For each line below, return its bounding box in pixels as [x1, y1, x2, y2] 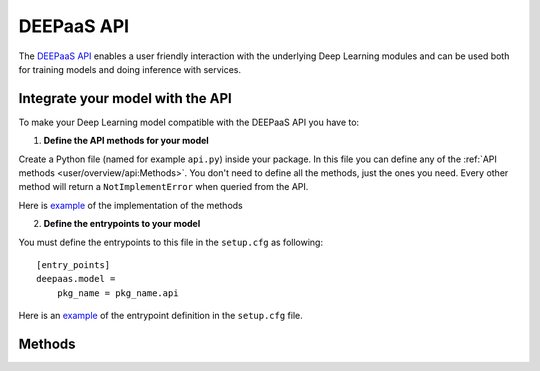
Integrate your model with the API [18, 90, 232, 107]
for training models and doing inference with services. [18, 63, 242, 75]
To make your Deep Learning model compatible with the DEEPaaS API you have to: [18, 116, 360, 128]
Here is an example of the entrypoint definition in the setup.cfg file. [18, 310, 304, 322]
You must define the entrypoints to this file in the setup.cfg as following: [18, 236, 324, 248]
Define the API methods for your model [43, 135, 209, 147]
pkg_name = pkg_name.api [56, 287, 179, 299]
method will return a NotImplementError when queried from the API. [18, 181, 309, 193]
